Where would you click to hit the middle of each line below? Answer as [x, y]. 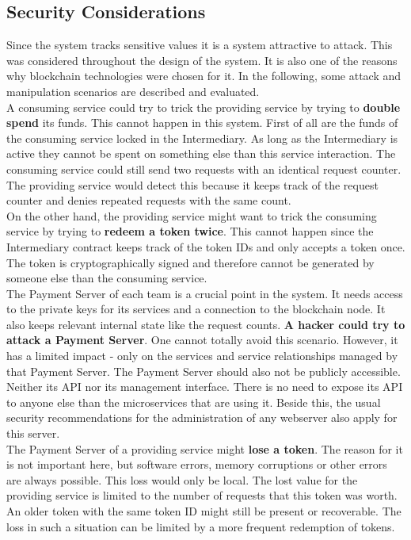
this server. [33, 433]
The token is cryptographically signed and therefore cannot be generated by [190, 262]
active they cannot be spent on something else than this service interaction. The [201, 153]
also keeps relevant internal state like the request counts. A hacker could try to [206, 324]
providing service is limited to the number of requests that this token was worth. [202, 495]
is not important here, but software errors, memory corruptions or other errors [197, 464]
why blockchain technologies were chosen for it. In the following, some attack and [204, 76]
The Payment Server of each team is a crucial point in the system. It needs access [205, 293]
